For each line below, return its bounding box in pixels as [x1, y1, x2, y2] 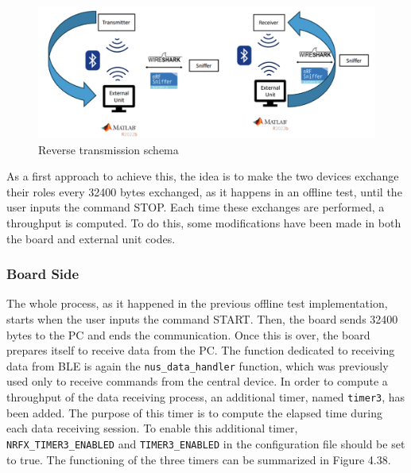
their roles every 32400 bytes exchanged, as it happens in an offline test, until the [6, 183, 402, 200]
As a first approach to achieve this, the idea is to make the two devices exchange [6, 168, 399, 184]
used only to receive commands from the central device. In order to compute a [6, 373, 388, 390]
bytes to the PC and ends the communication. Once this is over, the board [6, 326, 370, 343]
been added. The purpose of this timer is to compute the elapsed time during [6, 404, 382, 421]
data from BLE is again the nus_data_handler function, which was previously [6, 357, 389, 374]
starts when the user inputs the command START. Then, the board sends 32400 [6, 311, 398, 327]
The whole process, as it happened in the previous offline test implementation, [6, 295, 388, 312]
